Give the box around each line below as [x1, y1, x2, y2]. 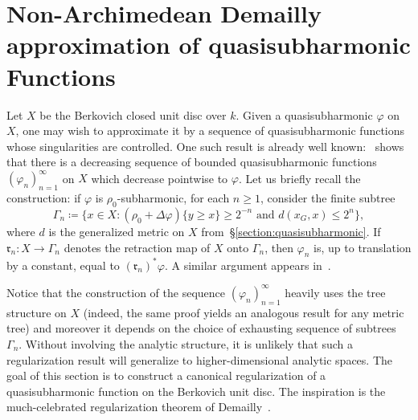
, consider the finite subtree [260, 190, 395, 206]
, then [264, 239, 293, 255]
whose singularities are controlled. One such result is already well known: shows [6, 137, 404, 154]
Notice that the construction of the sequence [6, 283, 226, 300]
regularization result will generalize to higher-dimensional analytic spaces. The [6, 351, 393, 368]
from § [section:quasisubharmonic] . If [201, 222, 381, 239]
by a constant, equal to [6, 256, 120, 273]
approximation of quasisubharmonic [6, 28, 411, 61]
